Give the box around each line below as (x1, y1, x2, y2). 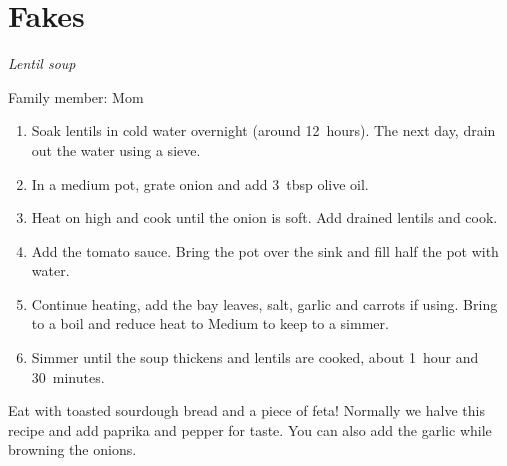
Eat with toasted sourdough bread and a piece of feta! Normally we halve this (8, 400, 485, 421)
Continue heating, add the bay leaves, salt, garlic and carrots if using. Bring (31, 293, 498, 314)
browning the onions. (8, 439, 137, 460)
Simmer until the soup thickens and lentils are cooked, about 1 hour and (31, 347, 479, 368)
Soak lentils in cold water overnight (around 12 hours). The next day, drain (31, 120, 496, 141)
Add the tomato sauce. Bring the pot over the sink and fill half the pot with (31, 240, 499, 261)
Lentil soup (8, 53, 76, 74)
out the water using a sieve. (31, 139, 201, 160)
